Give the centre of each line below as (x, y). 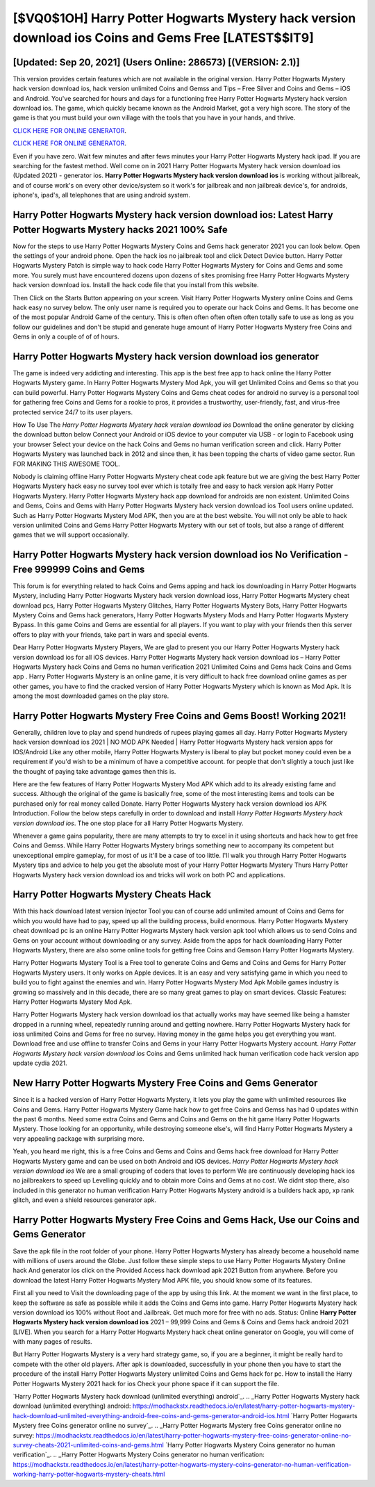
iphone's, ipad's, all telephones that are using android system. (101, 195)
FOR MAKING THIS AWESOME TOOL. (67, 464)
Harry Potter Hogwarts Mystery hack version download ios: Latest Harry (173, 214)
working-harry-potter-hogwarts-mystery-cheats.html (89, 1474)
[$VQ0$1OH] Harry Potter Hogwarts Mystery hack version (184, 18)
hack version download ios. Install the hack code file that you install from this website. (136, 285)
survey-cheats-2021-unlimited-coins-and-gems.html (89, 1445)
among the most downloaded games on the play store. (91, 696)
